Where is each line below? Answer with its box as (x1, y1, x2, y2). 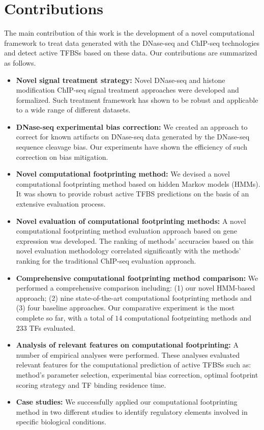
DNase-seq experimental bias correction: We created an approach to (16, 121, 248, 132)
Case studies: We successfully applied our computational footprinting (16, 396, 238, 407)
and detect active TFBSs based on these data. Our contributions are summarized (4, 47, 257, 58)
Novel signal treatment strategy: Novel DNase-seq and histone (16, 74, 225, 85)
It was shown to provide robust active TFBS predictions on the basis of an (16, 188, 249, 199)
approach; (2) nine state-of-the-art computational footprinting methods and (16, 292, 252, 303)
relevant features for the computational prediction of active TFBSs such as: (16, 359, 251, 370)
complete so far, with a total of (16, 312, 113, 323)
